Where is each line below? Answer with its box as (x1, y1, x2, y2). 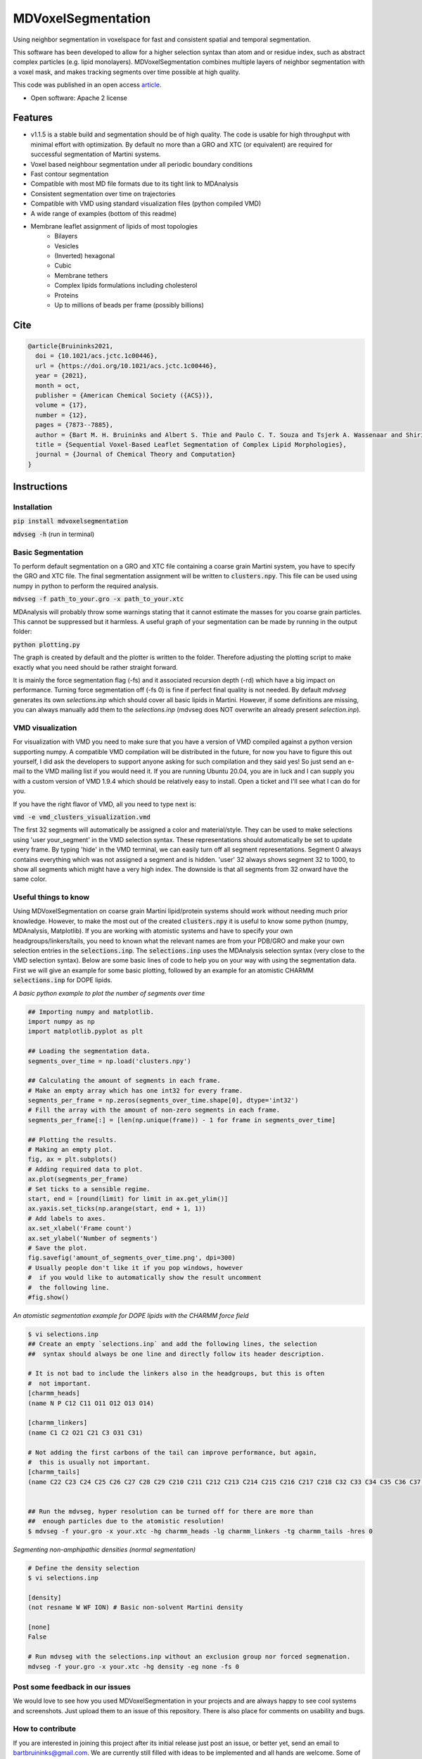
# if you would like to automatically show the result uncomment (27, 1274, 262, 1282)
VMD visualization (13, 723, 77, 732)
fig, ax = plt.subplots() (27, 1155, 117, 1164)
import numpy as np (27, 1017, 95, 1025)
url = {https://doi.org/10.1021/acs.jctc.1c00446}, (35, 362, 217, 369)
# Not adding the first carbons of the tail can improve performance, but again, (27, 1448, 318, 1456)
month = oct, (35, 381, 80, 390)
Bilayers (54, 232, 78, 241)
